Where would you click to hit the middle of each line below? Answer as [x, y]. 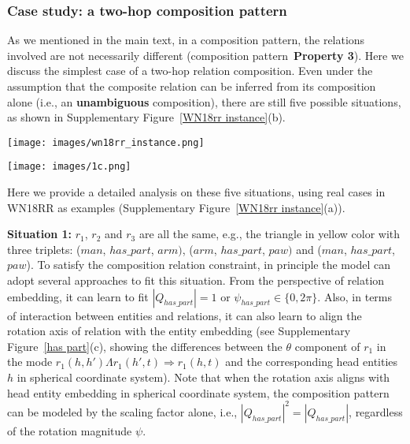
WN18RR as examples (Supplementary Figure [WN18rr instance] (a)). [176, 207]
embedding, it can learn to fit [78, 296]
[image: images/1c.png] [69, 167]
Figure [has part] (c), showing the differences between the [145, 346]
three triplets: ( [44, 249]
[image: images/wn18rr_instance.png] [106, 142]
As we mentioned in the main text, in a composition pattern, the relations [186, 40]
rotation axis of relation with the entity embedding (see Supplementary [179, 331]
